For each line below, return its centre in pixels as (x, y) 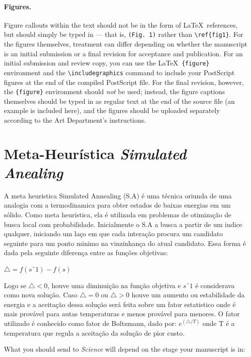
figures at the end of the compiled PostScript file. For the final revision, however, (124, 82)
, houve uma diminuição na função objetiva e (114, 285)
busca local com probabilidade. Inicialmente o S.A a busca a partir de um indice (123, 224)
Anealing (33, 172)
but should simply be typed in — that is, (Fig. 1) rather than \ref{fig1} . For (124, 34)
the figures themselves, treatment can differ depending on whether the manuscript (126, 44)
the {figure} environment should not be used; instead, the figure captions (115, 91)
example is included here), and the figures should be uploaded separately (112, 110)
